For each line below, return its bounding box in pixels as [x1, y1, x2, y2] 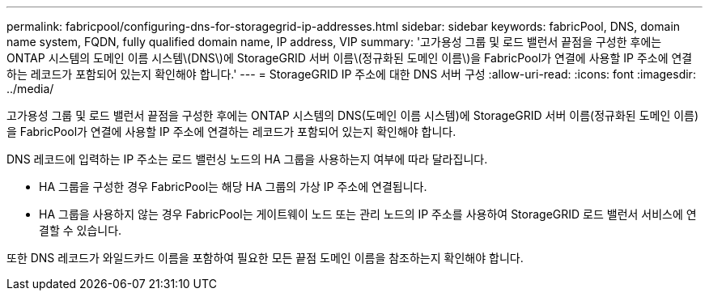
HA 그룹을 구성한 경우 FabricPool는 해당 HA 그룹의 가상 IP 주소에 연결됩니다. [39, 180, 427, 193]
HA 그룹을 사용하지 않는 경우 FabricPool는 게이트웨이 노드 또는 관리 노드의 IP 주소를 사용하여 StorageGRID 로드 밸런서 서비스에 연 [39, 207, 697, 221]
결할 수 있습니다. [39, 223, 122, 237]
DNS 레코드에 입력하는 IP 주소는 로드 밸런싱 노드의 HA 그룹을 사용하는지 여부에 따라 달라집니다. [6, 152, 488, 166]
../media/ [6, 82, 54, 95]
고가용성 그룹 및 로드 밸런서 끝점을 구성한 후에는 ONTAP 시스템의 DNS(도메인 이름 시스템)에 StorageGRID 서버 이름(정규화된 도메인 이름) [6, 108, 699, 122]
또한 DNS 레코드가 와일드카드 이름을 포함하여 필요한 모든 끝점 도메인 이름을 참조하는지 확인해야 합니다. [6, 251, 524, 265]
